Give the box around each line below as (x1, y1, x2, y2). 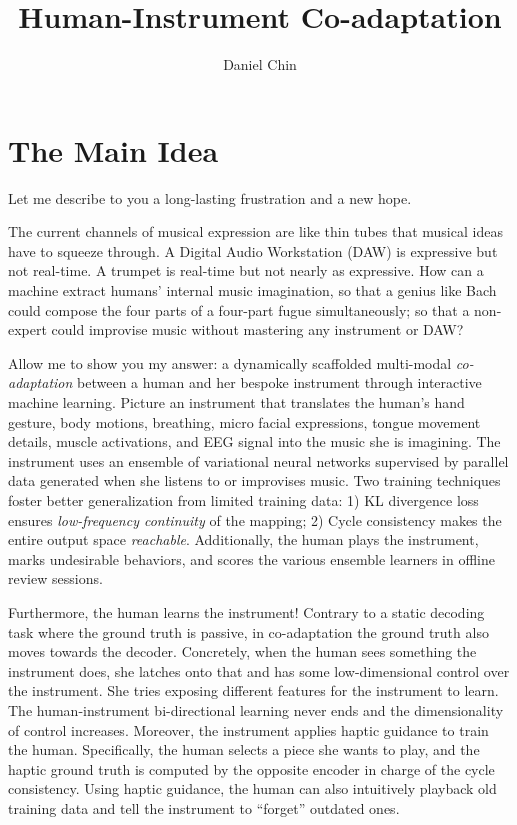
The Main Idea (8, 129, 219, 170)
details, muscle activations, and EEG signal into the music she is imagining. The (8, 431, 501, 452)
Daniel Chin (223, 54, 297, 75)
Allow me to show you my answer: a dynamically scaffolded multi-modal (8, 352, 452, 373)
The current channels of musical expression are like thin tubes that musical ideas (8, 221, 503, 242)
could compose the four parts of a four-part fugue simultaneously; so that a (8, 299, 470, 320)
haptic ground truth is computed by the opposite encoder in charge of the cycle (8, 758, 495, 779)
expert (8, 319, 47, 340)
